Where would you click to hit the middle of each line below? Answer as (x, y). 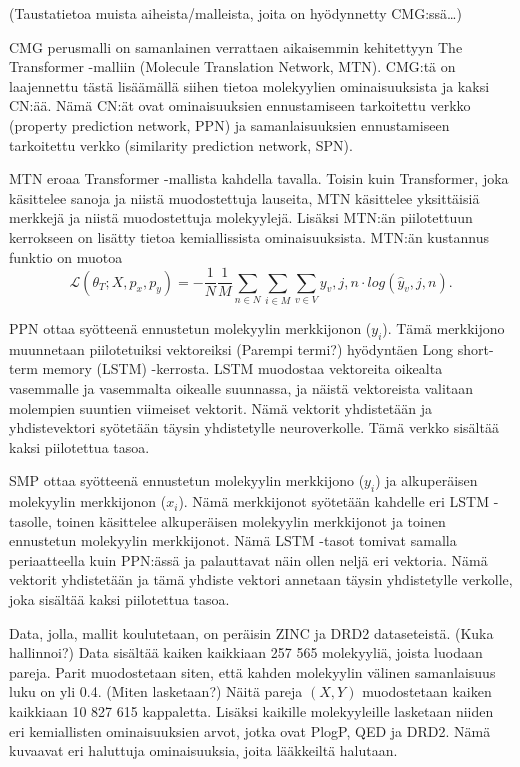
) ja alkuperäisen (426, 480)
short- (475, 348)
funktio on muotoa (66, 256)
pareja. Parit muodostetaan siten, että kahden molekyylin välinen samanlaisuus (252, 671)
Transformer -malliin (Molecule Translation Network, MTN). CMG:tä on (232, 66)
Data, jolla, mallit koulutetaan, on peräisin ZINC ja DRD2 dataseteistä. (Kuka (251, 632)
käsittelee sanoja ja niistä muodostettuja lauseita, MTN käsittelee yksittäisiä (244, 197)
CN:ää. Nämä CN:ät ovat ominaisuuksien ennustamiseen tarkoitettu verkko (240, 105)
